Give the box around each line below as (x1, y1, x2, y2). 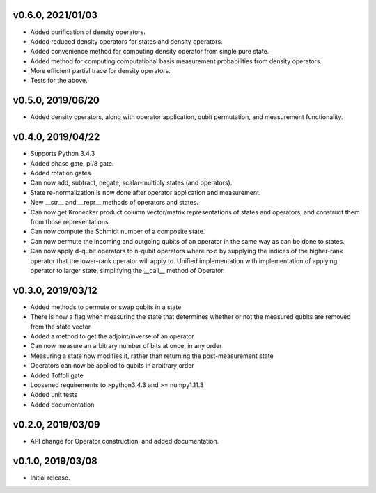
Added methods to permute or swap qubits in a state (30, 303, 182, 311)
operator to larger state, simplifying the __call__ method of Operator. (30, 266, 226, 274)
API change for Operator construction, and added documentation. (30, 437, 219, 445)
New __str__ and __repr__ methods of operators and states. (30, 198, 198, 207)
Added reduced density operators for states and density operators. (30, 37, 223, 45)
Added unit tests (30, 391, 78, 399)
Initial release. (30, 474, 70, 482)
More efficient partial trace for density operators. (30, 67, 171, 75)
